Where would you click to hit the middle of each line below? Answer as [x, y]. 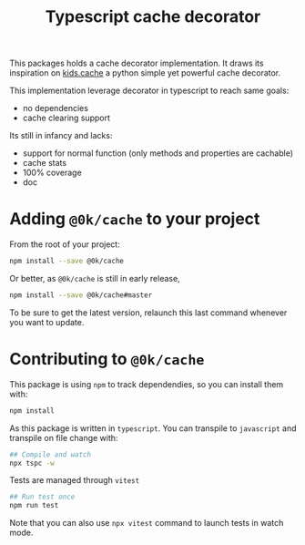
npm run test [34, 506]
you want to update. [47, 322]
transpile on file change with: [64, 437]
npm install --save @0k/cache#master [81, 295]
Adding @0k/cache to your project [135, 219]
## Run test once [42, 497]
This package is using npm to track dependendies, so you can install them [147, 384]
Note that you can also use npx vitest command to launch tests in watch [147, 523]
